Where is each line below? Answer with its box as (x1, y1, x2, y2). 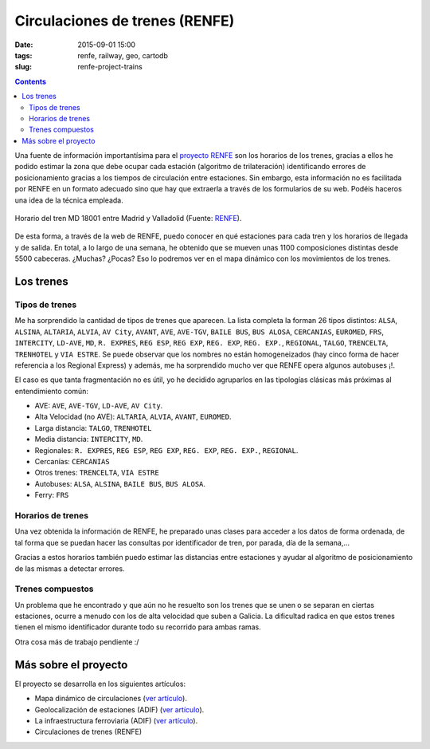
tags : (14, 50, 33, 60)
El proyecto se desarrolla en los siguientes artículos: (14, 679, 186, 688)
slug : (14, 62, 32, 72)
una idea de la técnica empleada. (14, 195, 123, 205)
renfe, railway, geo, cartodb (77, 50, 169, 60)
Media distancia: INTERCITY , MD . (34, 435, 143, 444)
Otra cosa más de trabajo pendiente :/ (14, 637, 139, 646)
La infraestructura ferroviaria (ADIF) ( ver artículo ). (34, 715, 198, 725)
